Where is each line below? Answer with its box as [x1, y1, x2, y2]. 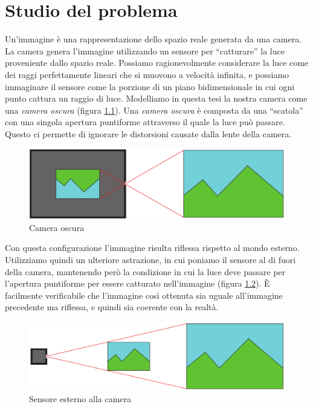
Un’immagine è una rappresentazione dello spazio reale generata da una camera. [5, 33, 302, 45]
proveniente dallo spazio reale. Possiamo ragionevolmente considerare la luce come [5, 56, 309, 69]
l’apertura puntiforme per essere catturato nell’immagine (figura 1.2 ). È [5, 277, 270, 290]
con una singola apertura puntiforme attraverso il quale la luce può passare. [5, 116, 285, 128]
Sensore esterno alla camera [29, 392, 132, 405]
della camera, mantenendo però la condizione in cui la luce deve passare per [5, 265, 286, 278]
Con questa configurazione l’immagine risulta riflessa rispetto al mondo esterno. [5, 241, 300, 254]
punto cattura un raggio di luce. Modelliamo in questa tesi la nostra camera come [5, 92, 308, 105]
